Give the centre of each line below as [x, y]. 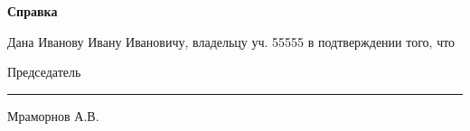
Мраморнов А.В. [53, 115]
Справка [33, 11]
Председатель [44, 72]
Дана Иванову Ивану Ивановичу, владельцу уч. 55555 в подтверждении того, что [231, 41]
